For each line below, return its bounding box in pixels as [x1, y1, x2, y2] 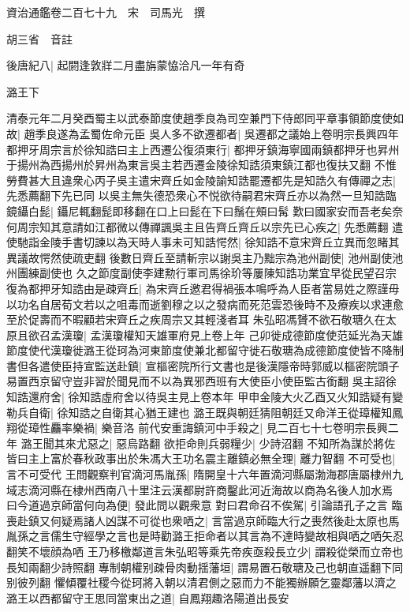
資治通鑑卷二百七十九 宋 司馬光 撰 [6, 4, 205, 20]
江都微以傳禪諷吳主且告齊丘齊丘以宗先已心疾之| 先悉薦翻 [94, 218, 389, 235]
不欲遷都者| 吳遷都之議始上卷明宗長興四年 [182, 125, 399, 141]
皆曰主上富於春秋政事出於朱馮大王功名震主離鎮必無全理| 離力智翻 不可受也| [6, 450, 396, 467]
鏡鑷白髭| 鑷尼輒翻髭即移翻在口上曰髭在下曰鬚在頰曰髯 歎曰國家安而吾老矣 [6, 202, 393, 219]
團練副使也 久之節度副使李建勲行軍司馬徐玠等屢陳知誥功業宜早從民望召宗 [17, 265, 397, 281]
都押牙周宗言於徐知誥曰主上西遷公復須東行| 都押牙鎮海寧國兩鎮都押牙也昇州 [6, 141, 400, 157]
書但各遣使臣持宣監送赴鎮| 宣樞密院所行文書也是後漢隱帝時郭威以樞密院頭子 [6, 357, 400, 374]
